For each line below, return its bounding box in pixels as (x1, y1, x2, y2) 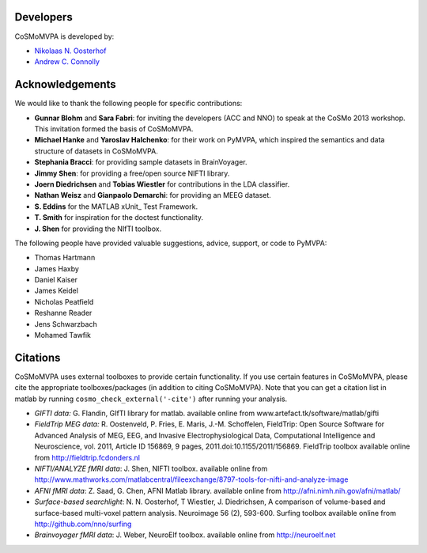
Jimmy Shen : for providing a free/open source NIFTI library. (34, 169, 230, 178)
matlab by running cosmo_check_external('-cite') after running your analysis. (14, 394, 288, 403)
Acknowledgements (14, 78, 116, 91)
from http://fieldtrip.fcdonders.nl (34, 453, 140, 462)
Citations (14, 350, 61, 364)
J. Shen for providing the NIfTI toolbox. (34, 224, 162, 233)
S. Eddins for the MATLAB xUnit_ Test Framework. (34, 202, 198, 211)
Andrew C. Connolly (34, 57, 100, 66)
